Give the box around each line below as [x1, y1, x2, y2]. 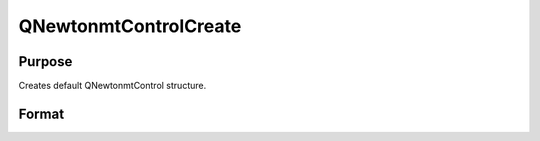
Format [18, 105, 65, 122]
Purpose [18, 53, 73, 70]
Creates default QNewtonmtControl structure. [18, 80, 207, 92]
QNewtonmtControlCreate [18, 15, 242, 37]
